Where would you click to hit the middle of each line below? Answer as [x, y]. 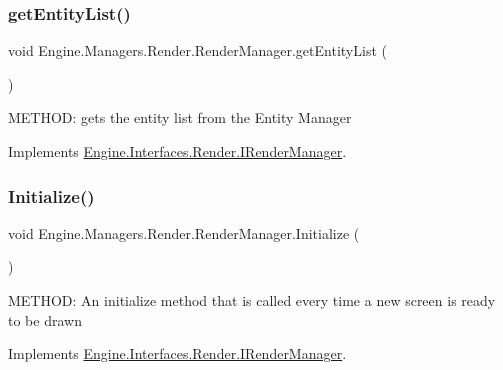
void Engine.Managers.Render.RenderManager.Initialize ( [184, 232]
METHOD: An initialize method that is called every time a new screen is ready [252, 300]
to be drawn [45, 319]
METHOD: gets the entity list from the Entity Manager [180, 117]
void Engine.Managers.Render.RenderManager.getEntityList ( [197, 50]
